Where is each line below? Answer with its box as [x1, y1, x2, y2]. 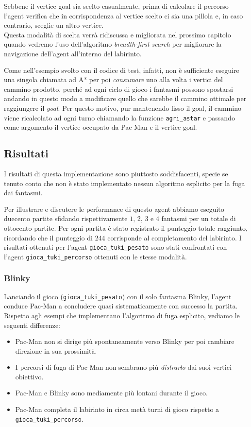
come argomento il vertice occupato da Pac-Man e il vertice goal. [4, 122, 197, 132]
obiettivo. [15, 371, 44, 381]
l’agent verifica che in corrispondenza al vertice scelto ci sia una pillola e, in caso [4, 10, 243, 20]
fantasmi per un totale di [161, 213, 236, 223]
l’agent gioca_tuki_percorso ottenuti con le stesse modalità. [4, 251, 187, 261]
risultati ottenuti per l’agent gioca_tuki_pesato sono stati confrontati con [4, 242, 227, 252]
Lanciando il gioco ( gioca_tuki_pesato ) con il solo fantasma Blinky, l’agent [4, 291, 232, 301]
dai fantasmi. [4, 188, 43, 198]
